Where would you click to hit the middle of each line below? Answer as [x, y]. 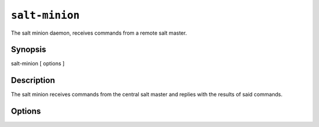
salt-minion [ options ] [38, 63]
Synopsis [29, 50]
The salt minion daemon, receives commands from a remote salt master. [99, 33]
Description [33, 80]
